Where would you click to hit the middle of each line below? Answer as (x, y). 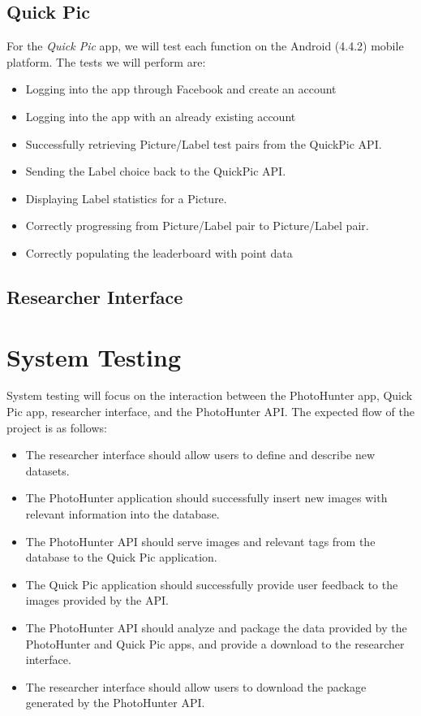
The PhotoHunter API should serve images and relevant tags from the (200, 541)
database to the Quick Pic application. (121, 557)
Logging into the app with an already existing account (161, 116)
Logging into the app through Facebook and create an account (181, 89)
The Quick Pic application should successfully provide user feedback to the (212, 584)
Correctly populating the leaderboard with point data (159, 252)
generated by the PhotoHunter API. (115, 703)
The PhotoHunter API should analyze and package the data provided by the (216, 627)
